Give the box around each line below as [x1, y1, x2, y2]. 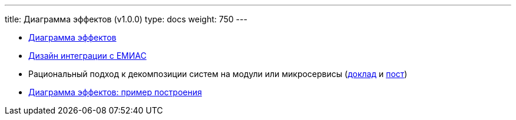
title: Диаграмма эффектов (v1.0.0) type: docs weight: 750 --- [5, 14, 247, 24]
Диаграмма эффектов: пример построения [28, 87, 202, 97]
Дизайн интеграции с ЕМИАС [28, 51, 147, 61]
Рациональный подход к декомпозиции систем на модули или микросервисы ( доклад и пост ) [28, 69, 408, 79]
